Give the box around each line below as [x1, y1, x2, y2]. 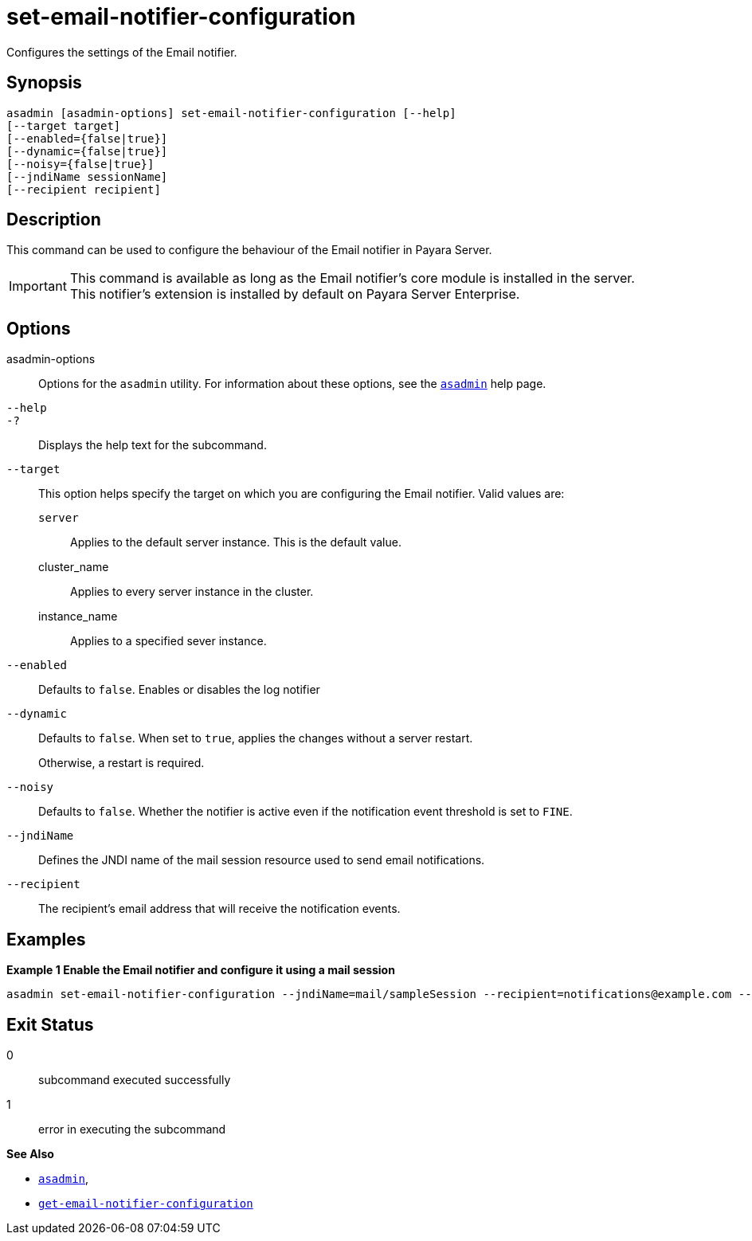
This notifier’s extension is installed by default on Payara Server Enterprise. [69, 286, 520, 303]
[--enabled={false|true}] [6, 131, 168, 145]
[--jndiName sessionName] [6, 170, 168, 183]
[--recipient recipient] [6, 182, 161, 196]
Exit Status [6, 1014, 94, 1035]
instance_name [38, 609, 118, 624]
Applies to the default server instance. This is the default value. [70, 535, 401, 550]
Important [9, 278, 67, 295]
